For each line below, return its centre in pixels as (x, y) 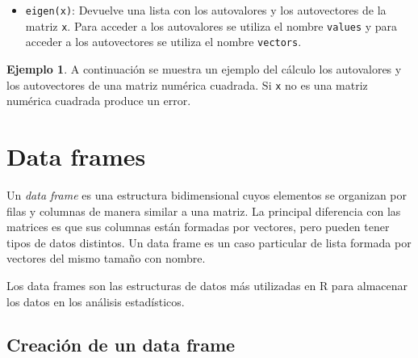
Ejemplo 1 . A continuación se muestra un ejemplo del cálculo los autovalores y (204, 68)
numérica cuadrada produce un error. (99, 101)
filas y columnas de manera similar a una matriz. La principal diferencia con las (204, 211)
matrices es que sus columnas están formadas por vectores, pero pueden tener (198, 227)
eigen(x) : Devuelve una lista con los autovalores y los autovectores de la (206, 10)
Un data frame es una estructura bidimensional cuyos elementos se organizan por (207, 194)
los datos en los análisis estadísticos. (96, 301)
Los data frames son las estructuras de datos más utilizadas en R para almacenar (207, 285)
